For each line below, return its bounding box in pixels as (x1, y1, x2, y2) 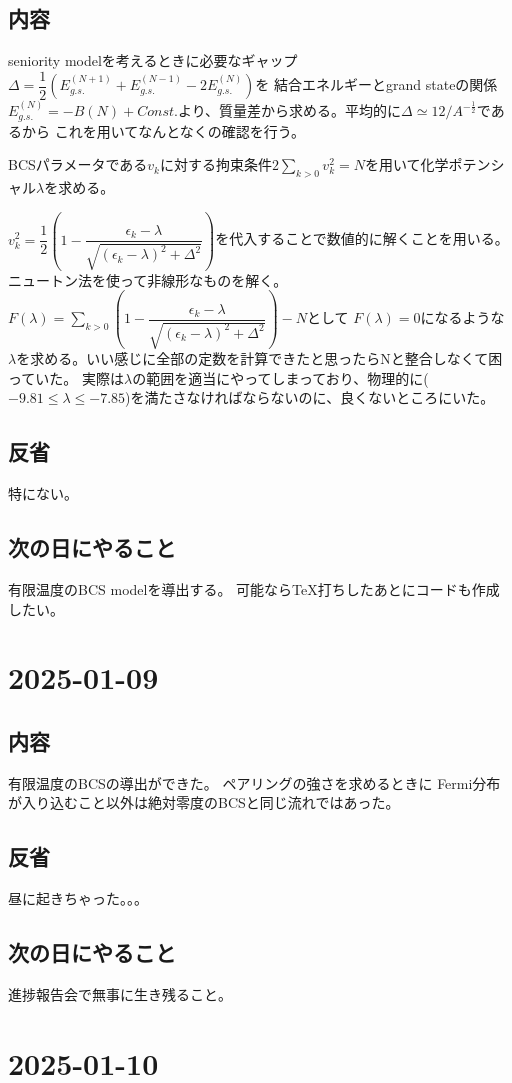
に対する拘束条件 (159, 154, 272, 175)
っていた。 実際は (8, 367, 124, 388)
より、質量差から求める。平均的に (177, 100, 402, 121)
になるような (420, 307, 505, 328)
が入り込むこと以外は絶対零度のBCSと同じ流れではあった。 (8, 792, 400, 813)
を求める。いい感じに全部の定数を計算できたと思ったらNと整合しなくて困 (16, 348, 503, 369)
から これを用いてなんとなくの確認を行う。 (21, 120, 305, 141)
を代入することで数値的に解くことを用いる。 (215, 228, 509, 249)
